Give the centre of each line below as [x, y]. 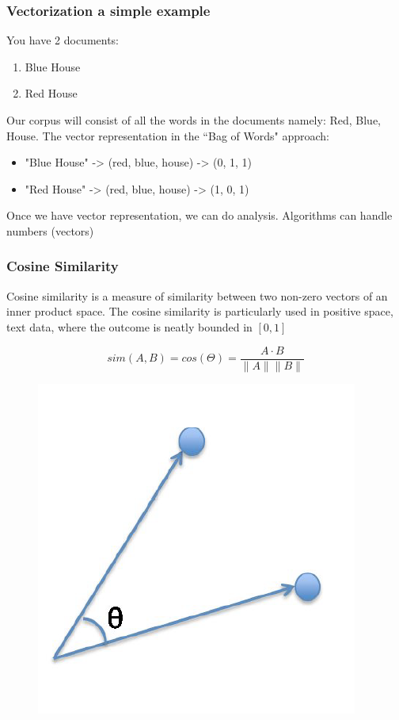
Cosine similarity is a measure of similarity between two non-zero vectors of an [197, 295]
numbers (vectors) [50, 230]
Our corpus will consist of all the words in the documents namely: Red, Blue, [194, 120]
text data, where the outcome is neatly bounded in [129, 326]
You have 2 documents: [63, 40]
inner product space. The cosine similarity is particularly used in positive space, [200, 311]
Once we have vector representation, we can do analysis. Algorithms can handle [199, 215]
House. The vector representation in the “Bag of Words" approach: [168, 135]
